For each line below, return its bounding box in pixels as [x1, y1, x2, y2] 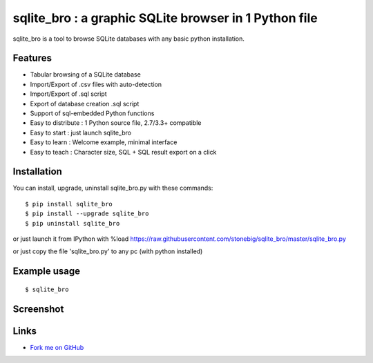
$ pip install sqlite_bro [25, 200, 113, 208]
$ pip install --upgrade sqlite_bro [25, 210, 149, 217]
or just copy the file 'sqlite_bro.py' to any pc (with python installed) [12, 247, 203, 255]
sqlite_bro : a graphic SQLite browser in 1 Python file [12, 10, 318, 26]
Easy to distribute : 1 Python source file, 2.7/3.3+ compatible [30, 119, 202, 127]
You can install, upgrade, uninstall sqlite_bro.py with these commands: [12, 184, 213, 193]
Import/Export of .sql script [30, 90, 107, 98]
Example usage [12, 266, 81, 277]
